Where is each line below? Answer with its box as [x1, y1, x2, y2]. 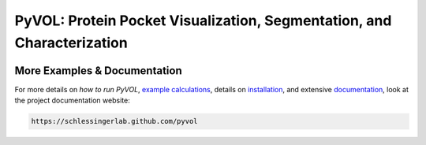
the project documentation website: [14, 95, 130, 106]
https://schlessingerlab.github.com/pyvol [31, 117, 198, 126]
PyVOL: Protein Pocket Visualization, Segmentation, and [14, 12, 392, 29]
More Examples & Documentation [14, 64, 183, 77]
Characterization [14, 34, 128, 51]
